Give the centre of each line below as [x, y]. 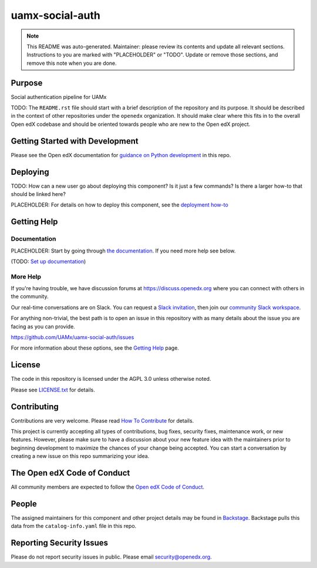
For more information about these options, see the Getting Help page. [95, 348]
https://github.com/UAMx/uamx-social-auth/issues [72, 337]
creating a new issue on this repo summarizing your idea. [80, 456]
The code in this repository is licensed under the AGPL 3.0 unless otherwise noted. [111, 379]
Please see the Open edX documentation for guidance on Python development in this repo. [121, 155]
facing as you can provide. [43, 326]
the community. [30, 297]
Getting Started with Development [75, 141]
